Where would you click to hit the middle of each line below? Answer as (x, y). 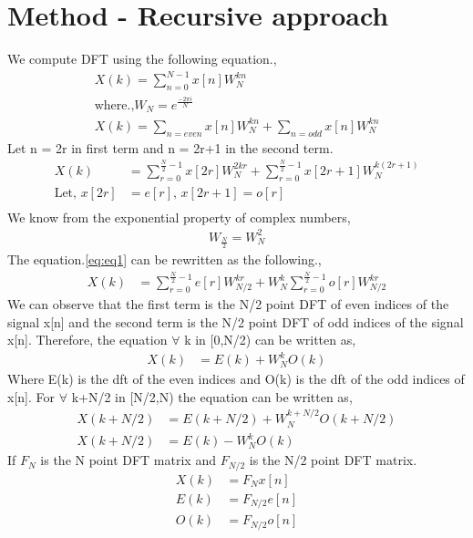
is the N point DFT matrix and (128, 460)
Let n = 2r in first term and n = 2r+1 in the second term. (170, 147)
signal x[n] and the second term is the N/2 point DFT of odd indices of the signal (236, 321)
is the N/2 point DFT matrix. (333, 460)
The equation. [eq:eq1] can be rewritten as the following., (165, 259)
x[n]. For (31, 396)
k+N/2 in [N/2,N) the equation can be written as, (212, 396)
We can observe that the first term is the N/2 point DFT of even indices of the (228, 303)
